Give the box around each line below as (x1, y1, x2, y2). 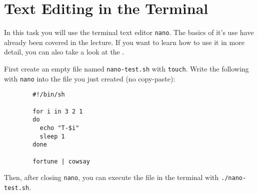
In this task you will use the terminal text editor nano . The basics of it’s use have (4, 27, 254, 37)
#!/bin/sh (32, 91, 65, 98)
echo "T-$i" (39, 124, 79, 131)
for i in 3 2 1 (32, 107, 83, 115)
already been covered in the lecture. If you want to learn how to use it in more (4, 36, 244, 47)
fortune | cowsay (32, 157, 90, 165)
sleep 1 (39, 132, 65, 140)
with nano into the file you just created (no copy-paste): (4, 73, 175, 83)
